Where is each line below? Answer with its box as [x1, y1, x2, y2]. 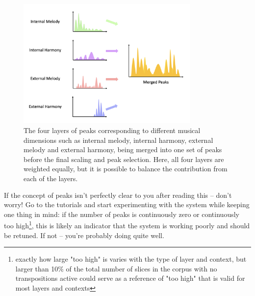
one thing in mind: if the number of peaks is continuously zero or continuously [4, 209, 239, 219]
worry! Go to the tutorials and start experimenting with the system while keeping [4, 199, 250, 210]
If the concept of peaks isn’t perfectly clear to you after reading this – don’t [4, 189, 232, 200]
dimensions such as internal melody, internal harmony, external [24, 135, 213, 145]
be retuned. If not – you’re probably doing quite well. [4, 230, 164, 240]
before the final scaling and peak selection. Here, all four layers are [24, 154, 224, 164]
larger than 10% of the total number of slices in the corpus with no [15, 263, 217, 273]
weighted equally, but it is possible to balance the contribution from [24, 163, 228, 174]
